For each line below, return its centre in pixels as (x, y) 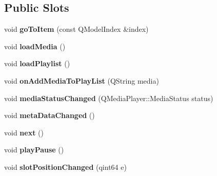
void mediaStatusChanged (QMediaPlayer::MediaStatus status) (109, 98)
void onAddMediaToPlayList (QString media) (82, 80)
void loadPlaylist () (37, 63)
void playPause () (34, 150)
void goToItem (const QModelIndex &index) (76, 29)
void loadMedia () (35, 46)
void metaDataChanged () (50, 115)
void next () (24, 132)
